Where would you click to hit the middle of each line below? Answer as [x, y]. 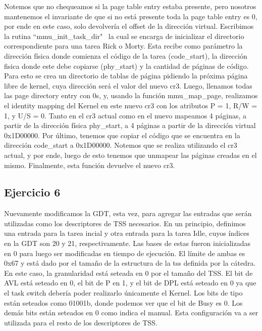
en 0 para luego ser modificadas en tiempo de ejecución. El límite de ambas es [125, 253]
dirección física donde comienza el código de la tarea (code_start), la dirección [126, 55]
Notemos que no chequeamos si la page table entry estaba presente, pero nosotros [130, 6]
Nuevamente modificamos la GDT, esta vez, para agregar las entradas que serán [128, 213]
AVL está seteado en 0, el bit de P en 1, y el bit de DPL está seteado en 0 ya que [130, 283]
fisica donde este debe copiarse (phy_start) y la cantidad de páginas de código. [126, 66]
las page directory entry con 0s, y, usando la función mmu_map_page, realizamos [131, 95]
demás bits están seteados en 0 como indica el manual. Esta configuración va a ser [131, 313]
